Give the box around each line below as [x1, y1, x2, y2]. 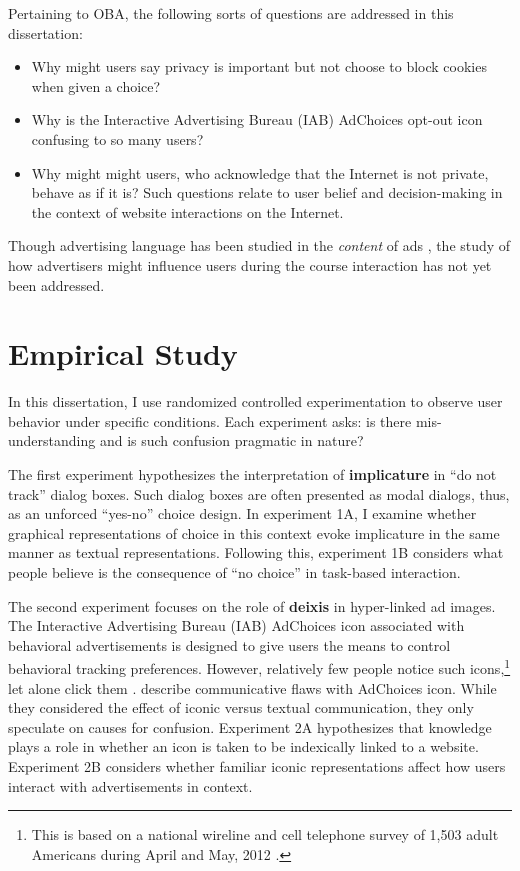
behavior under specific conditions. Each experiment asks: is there [8, 410, 412, 431]
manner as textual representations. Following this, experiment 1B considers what [8, 542, 504, 563]
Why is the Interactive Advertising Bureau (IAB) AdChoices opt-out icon [31, 109, 483, 130]
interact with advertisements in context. [8, 775, 253, 796]
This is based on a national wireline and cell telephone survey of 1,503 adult [31, 824, 499, 845]
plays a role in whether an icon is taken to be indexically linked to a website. [8, 736, 479, 757]
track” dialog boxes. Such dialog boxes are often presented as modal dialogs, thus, [8, 483, 510, 504]
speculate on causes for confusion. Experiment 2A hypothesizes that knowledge [8, 716, 492, 737]
